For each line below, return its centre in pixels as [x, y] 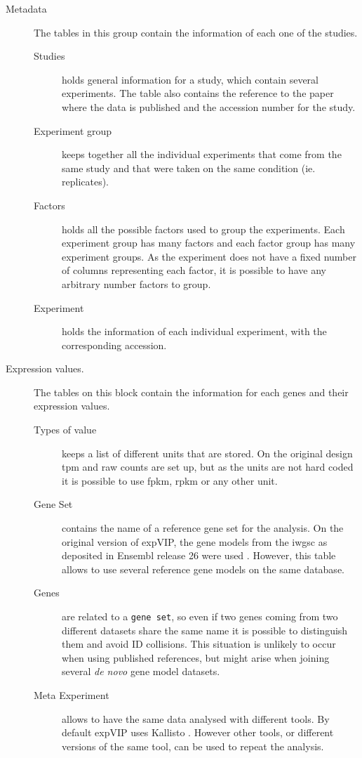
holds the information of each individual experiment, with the [194, 331]
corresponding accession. [114, 345]
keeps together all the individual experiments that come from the [202, 154]
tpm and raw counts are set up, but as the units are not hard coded [208, 467]
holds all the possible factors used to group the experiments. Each [203, 229]
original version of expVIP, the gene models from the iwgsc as [195, 541]
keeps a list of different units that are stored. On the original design [207, 453]
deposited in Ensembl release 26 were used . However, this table [199, 555]
